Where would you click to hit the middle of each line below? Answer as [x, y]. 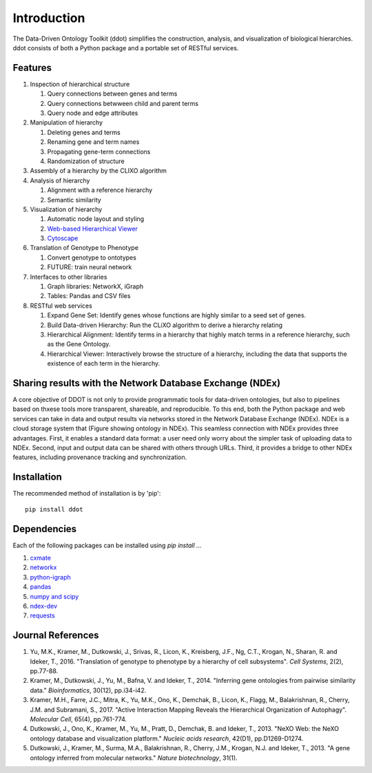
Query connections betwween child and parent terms [123, 103]
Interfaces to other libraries [69, 277]
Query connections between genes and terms [112, 94]
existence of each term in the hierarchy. [104, 363]
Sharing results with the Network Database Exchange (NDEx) [147, 383]
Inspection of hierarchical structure [80, 84]
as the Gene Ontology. [79, 344]
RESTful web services [61, 306]
